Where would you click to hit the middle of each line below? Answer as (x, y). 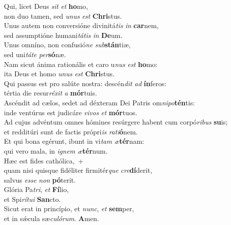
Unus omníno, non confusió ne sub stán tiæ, (67, 45)
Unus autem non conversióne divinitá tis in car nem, (81, 25)
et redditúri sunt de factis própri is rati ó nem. (71, 131)
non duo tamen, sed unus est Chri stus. (63, 16)
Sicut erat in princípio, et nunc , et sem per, (69, 209)
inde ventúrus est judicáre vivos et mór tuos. (71, 112)
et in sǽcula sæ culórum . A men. (52, 218)
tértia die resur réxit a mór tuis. (51, 93)
